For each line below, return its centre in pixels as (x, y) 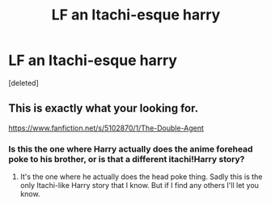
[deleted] (23, 83)
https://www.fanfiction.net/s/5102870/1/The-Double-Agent (106, 128)
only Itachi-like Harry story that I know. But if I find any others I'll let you (139, 186)
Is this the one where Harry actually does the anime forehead (131, 149)
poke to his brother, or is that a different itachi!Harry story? (127, 159)
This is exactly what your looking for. (104, 108)
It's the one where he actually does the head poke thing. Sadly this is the (141, 177)
